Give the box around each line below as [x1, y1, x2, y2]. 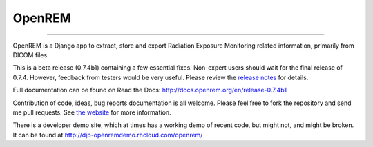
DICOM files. [12, 50, 49, 59]
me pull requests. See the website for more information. [12, 108, 172, 117]
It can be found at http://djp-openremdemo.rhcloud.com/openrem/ [12, 130, 203, 139]
